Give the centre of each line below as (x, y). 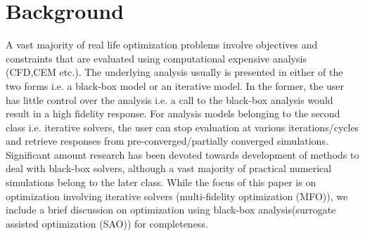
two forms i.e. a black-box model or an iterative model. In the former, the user (175, 85)
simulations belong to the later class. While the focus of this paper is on (161, 182)
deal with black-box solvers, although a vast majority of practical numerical (169, 168)
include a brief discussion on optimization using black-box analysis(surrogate (171, 210)
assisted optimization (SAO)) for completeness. (107, 223)
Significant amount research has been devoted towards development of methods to (182, 154)
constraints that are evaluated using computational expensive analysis (156, 58)
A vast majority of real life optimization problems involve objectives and (162, 45)
